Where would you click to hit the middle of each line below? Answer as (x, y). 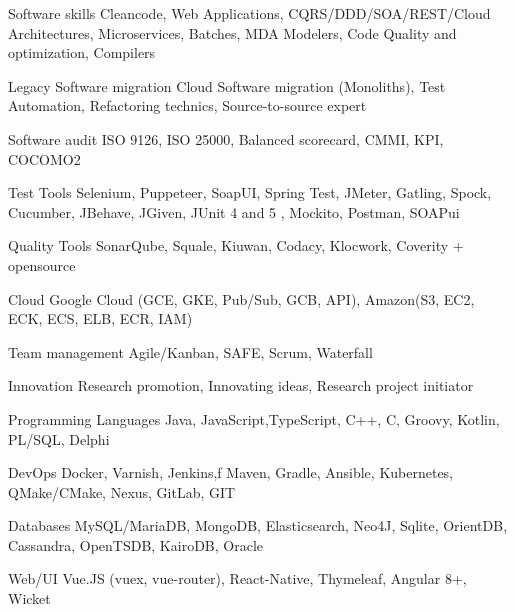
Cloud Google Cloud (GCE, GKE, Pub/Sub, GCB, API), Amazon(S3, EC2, (241, 298)
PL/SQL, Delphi (59, 438)
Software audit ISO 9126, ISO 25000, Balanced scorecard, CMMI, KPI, (226, 138)
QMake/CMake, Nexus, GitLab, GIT (122, 491)
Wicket (29, 598)
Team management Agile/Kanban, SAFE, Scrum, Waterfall (190, 351)
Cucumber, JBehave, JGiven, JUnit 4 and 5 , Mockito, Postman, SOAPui (234, 211)
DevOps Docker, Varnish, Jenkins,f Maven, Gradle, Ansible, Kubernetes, (231, 472)
